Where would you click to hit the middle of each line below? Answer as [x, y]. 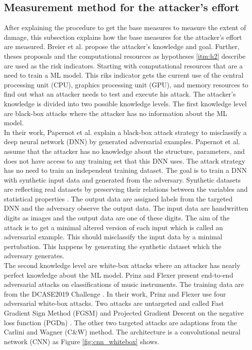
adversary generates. [34, 256]
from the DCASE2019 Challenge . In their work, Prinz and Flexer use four [115, 293]
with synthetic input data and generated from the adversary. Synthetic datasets [122, 179]
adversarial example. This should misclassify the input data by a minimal [113, 237]
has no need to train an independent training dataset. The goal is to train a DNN [126, 170]
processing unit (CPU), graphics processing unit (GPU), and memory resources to [126, 84]
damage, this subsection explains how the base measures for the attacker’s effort [123, 37]
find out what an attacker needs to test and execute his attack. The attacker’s [120, 94]
